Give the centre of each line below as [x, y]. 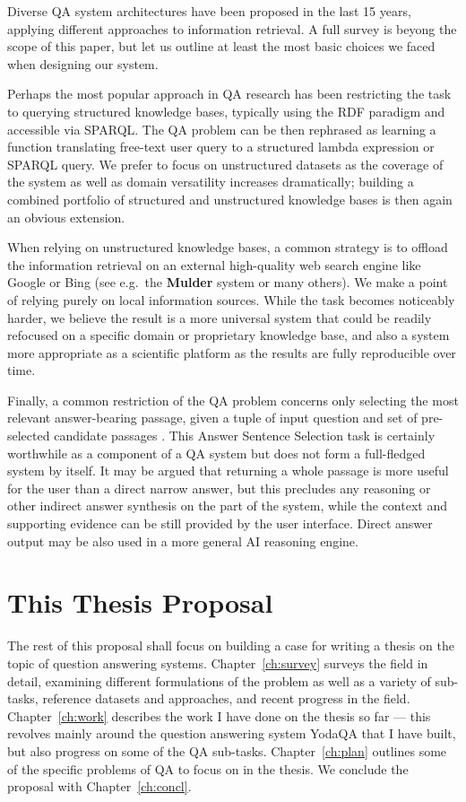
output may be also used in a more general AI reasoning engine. [183, 540]
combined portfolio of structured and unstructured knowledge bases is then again [230, 199]
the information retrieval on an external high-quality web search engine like [214, 264]
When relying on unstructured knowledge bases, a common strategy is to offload [228, 247]
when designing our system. [83, 63]
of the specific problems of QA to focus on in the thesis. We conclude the [208, 768]
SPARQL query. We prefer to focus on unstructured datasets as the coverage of [225, 164]
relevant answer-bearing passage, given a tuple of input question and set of [212, 418]
